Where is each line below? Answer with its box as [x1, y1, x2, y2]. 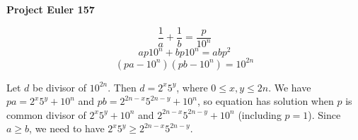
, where [176, 79, 208, 94]
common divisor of [6, 107, 86, 122]
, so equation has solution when [197, 94, 334, 108]
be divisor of [33, 79, 86, 94]
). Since [308, 107, 341, 122]
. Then [108, 79, 137, 94]
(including [238, 107, 282, 122]
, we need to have [29, 121, 105, 136]
